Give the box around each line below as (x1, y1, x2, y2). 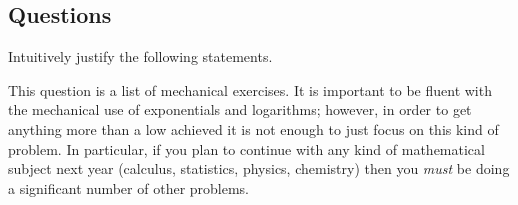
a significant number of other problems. (8, 177, 250, 198)
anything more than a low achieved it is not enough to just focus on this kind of (8, 118, 499, 139)
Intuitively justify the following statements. (8, 46, 273, 67)
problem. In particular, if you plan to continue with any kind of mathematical (8, 138, 485, 159)
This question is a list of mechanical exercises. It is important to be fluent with (8, 79, 492, 100)
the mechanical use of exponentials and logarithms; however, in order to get (8, 99, 472, 120)
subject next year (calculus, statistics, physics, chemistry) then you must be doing (8, 158, 510, 179)
